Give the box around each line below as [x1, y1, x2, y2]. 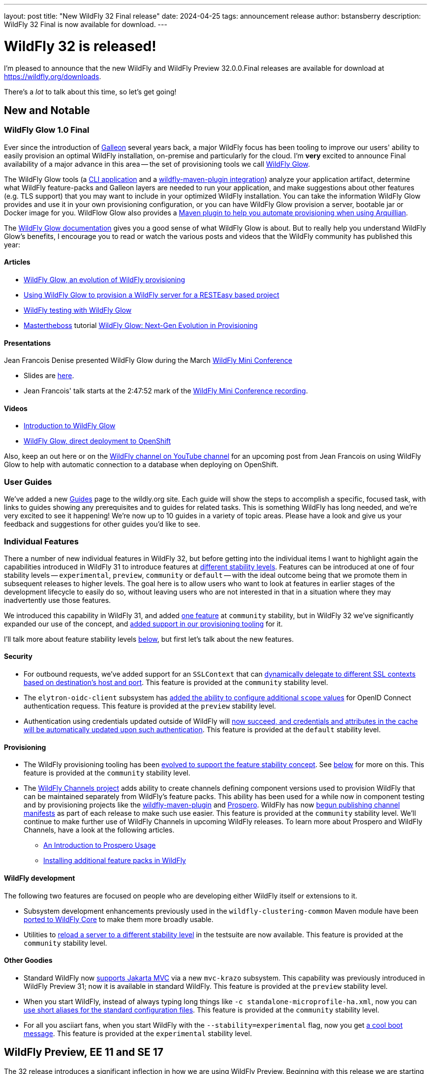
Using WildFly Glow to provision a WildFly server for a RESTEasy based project [24, 290, 279, 299]
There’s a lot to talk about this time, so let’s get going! [4, 87, 177, 96]
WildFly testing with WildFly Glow [24, 305, 132, 314]
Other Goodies [4, 956, 53, 965]
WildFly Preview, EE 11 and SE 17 [4, 1046, 163, 1059]
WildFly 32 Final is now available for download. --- [4, 20, 167, 29]
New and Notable [4, 104, 90, 117]
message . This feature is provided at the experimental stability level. [24, 1029, 252, 1038]
